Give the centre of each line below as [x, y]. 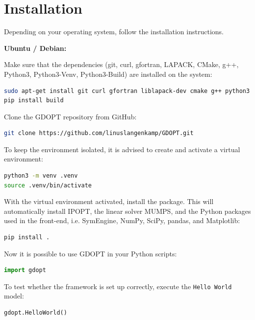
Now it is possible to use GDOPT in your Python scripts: [90, 253]
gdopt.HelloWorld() [36, 313]
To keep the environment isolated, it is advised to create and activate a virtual [122, 149]
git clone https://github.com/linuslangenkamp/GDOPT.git [99, 133]
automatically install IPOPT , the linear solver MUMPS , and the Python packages [127, 211]
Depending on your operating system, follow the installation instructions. [114, 32]
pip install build [34, 101]
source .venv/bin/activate [48, 185]
